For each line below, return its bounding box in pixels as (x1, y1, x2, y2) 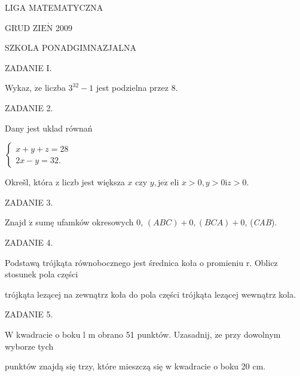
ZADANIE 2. (5, 101, 53, 114)
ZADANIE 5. (5, 308, 53, 320)
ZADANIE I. (5, 61, 52, 74)
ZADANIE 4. (5, 236, 53, 248)
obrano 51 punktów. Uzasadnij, (98, 328, 212, 340)
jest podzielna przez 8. (96, 81, 178, 94)
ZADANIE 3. (5, 195, 53, 208)
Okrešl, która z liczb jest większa (5, 176, 125, 188)
